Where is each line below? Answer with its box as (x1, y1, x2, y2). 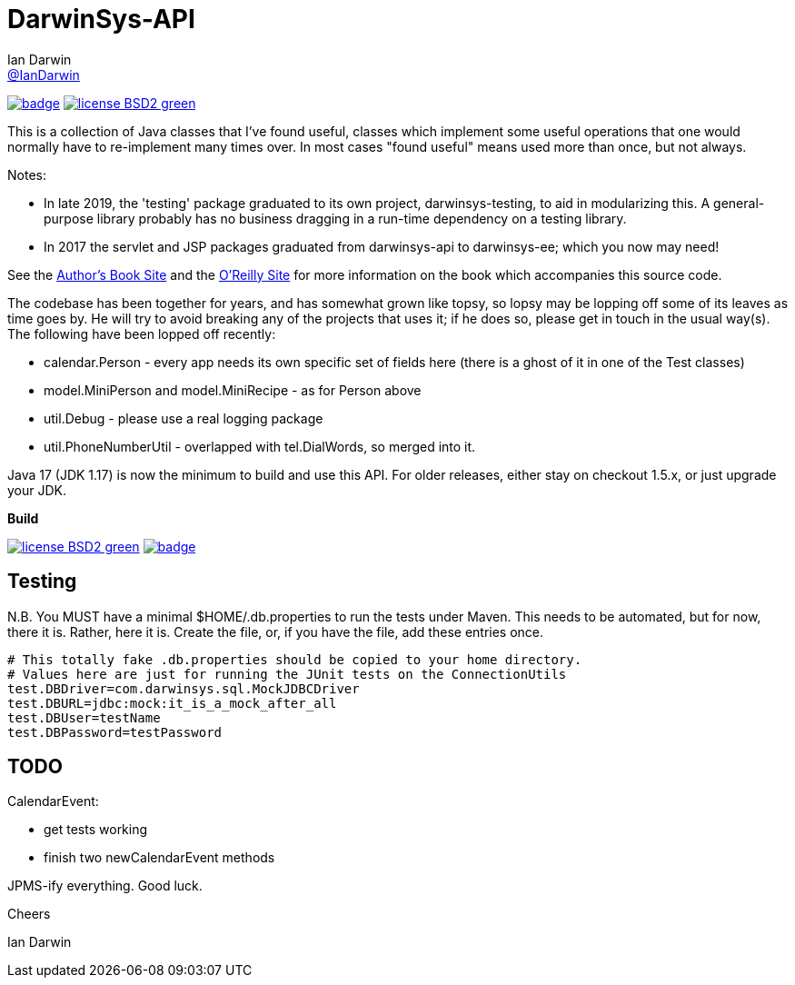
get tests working (44, 821, 148, 838)
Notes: (7, 166, 46, 183)
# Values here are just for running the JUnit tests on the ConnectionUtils (7, 666, 567, 682)
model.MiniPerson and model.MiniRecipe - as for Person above (44, 382, 422, 398)
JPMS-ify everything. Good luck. (7, 878, 203, 894)
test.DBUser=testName (7, 710, 161, 725)
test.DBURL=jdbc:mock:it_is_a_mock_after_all (7, 695, 337, 711)
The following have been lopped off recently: (7, 325, 276, 342)
